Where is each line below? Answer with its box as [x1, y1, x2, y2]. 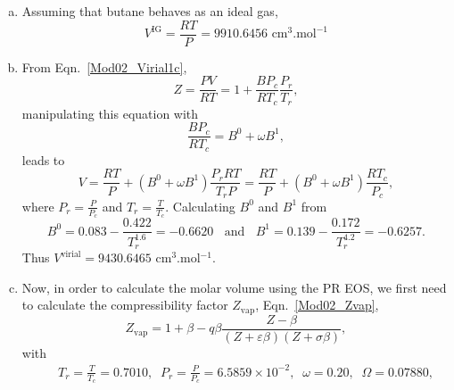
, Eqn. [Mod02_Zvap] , [255, 295, 379, 314]
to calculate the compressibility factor [21, 295, 228, 314]
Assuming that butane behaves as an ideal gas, [21, 2, 278, 20]
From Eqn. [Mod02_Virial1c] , [21, 57, 187, 76]
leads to [21, 150, 65, 169]
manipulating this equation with [21, 104, 199, 122]
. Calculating [165, 196, 235, 215]
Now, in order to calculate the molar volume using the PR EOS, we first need [21, 278, 447, 296]
